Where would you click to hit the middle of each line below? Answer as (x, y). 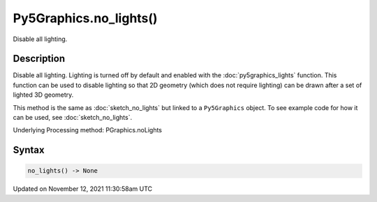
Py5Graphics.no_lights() (85, 18)
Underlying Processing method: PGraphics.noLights (87, 130)
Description (39, 59)
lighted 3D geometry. (43, 95)
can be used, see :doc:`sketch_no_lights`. (73, 118)
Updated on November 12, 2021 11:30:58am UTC (83, 189)
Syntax (29, 150)
